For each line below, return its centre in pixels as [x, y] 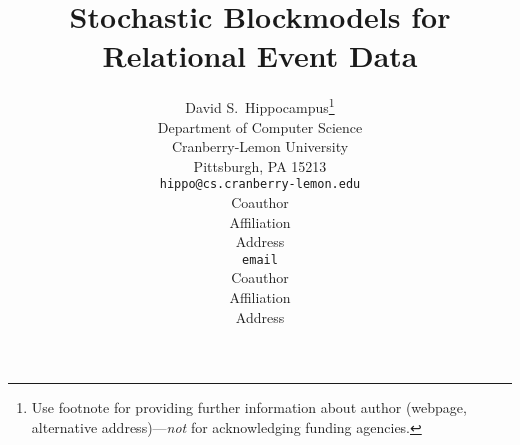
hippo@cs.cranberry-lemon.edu [260, 184]
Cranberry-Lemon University [260, 146]
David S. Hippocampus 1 [260, 105]
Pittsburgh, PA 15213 [260, 165]
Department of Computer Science [260, 126]
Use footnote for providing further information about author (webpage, [249, 407]
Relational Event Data [260, 55]
